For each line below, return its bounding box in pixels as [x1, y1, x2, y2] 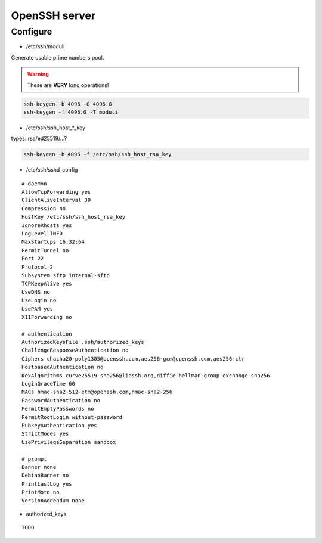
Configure [11, 26, 52, 37]
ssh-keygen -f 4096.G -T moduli [23, 108, 119, 116]
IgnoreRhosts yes [21, 222, 72, 229]
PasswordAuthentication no [21, 397, 101, 404]
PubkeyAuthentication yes [21, 422, 98, 429]
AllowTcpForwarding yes [21, 188, 91, 196]
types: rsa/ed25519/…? [11, 135, 67, 142]
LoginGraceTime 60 [21, 380, 76, 387]
